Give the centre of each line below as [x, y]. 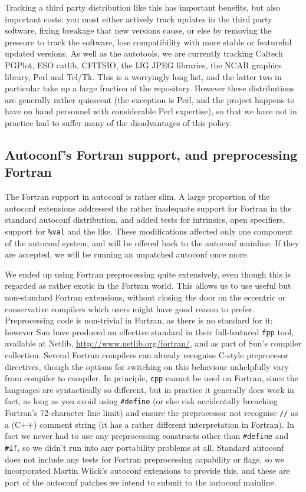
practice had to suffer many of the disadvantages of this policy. [118, 122]
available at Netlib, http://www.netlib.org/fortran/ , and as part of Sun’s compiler [153, 343]
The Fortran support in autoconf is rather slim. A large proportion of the [137, 197]
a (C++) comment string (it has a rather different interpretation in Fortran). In [150, 424]
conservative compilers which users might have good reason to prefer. [130, 308]
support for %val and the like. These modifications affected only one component [149, 231]
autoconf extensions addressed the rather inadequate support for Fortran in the [148, 208]
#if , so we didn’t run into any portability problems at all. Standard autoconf [144, 447]
